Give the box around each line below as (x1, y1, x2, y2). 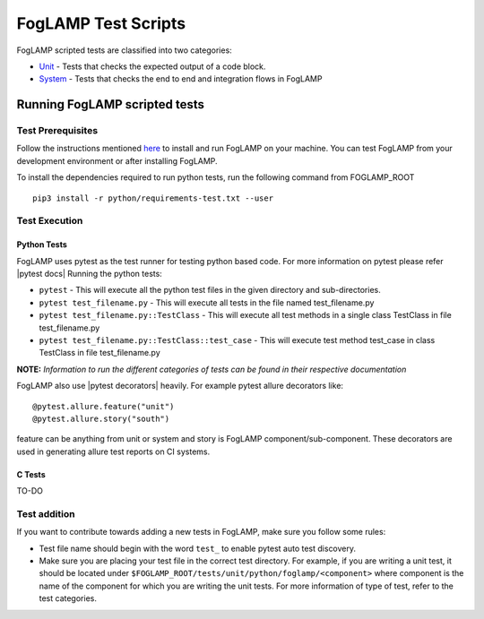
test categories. (39, 593, 98, 604)
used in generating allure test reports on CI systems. (16, 446, 211, 457)
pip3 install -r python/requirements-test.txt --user (32, 193, 273, 203)
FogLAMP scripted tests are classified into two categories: (16, 45, 232, 56)
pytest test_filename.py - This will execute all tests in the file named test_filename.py (39, 297, 375, 308)
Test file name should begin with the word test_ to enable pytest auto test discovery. (39, 543, 357, 554)
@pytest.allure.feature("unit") (32, 401, 175, 411)
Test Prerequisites (16, 125, 99, 137)
